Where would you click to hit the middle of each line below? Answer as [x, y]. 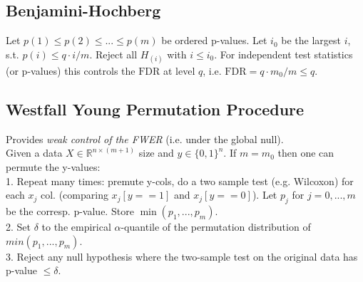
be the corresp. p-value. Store [70, 210]
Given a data [34, 153]
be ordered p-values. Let [214, 40]
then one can [306, 153]
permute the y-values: [53, 166]
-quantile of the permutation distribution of [216, 226]
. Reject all [113, 54]
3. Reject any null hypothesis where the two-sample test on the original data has [182, 256]
